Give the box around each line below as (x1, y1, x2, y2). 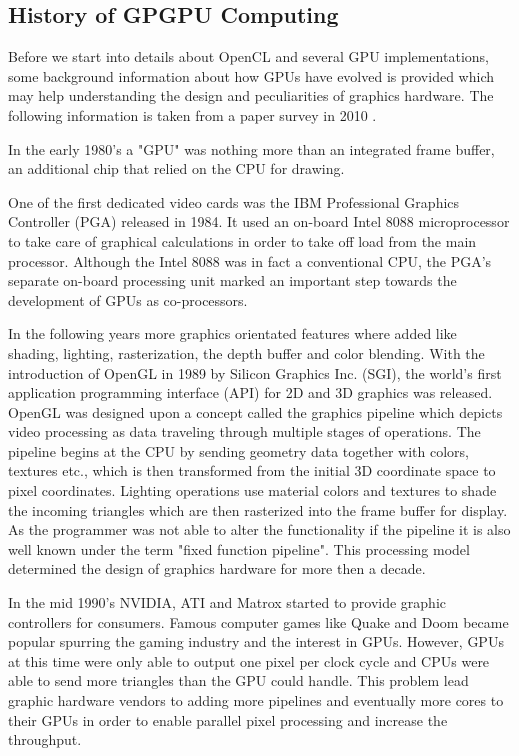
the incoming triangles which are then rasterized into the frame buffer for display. (8, 499, 508, 520)
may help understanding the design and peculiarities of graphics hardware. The (8, 85, 494, 106)
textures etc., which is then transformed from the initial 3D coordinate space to (8, 460, 496, 481)
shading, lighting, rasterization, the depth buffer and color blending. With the (8, 342, 485, 363)
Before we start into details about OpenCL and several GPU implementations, (8, 46, 489, 67)
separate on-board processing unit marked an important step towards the (8, 270, 457, 291)
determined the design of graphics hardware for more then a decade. (8, 558, 426, 579)
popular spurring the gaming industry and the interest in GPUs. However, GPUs (8, 631, 504, 652)
